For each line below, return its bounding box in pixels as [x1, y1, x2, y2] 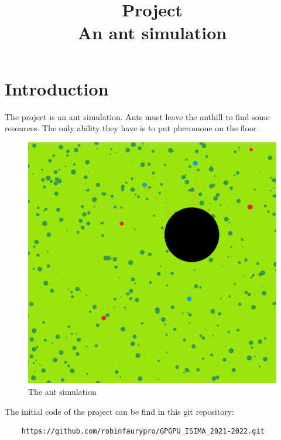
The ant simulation [28, 386, 97, 398]
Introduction [5, 76, 109, 100]
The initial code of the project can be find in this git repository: [5, 405, 234, 417]
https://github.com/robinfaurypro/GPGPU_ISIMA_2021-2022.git [21, 427, 265, 436]
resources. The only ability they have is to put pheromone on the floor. [5, 122, 259, 134]
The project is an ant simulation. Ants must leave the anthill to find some [5, 110, 270, 122]
